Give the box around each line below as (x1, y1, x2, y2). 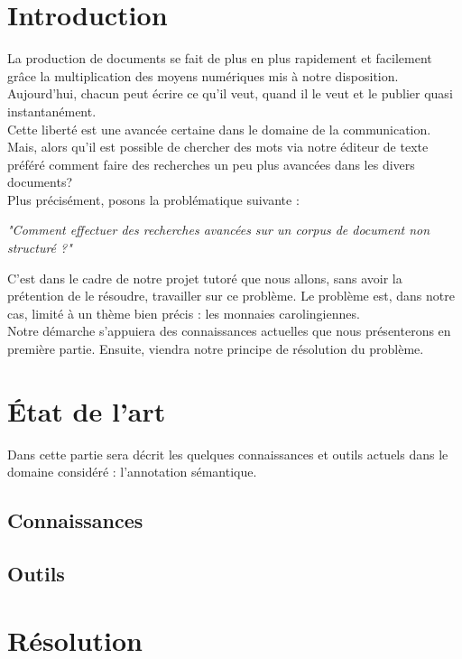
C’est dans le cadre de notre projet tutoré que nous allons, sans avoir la (7, 268, 402, 287)
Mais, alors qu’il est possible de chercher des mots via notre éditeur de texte (7, 137, 429, 156)
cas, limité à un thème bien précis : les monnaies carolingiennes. (7, 303, 360, 322)
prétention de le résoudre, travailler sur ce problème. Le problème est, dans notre (7, 286, 455, 305)
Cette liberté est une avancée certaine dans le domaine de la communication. (7, 119, 431, 138)
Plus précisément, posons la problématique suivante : (7, 190, 300, 209)
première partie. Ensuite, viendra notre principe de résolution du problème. (7, 339, 424, 358)
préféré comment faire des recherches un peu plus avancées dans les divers (7, 154, 415, 173)
